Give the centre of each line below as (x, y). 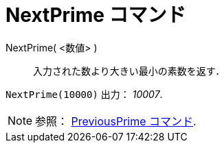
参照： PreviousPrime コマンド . (116, 121)
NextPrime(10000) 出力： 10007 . (84, 94)
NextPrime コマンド (96, 15)
